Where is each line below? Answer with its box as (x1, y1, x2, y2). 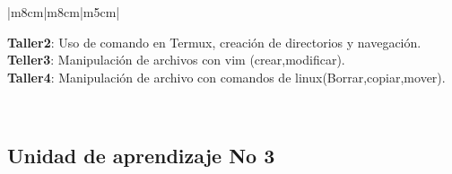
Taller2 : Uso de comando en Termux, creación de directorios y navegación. (7, 32, 422, 51)
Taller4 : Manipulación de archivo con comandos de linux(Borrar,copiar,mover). (7, 67, 446, 86)
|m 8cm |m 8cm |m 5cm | (7, 3, 120, 21)
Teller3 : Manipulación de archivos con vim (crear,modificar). (7, 50, 345, 69)
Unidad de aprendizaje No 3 (7, 142, 275, 170)
